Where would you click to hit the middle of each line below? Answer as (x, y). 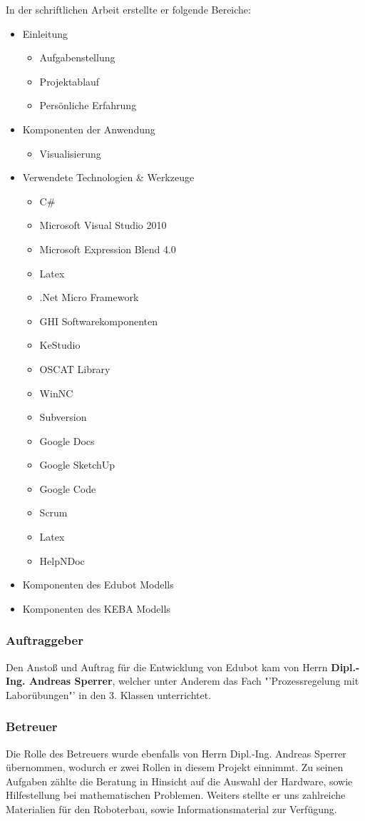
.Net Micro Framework (89, 297)
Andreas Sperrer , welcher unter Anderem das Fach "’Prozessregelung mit (194, 681)
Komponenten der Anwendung (89, 129)
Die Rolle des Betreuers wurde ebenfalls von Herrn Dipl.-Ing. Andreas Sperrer (176, 753)
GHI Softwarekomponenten (99, 321)
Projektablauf (70, 81)
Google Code (68, 488)
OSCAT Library (75, 368)
